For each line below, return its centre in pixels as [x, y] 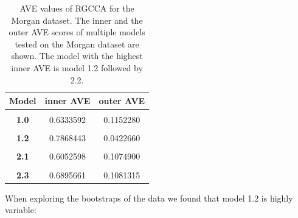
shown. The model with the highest [77, 56]
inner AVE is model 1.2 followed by [77, 67]
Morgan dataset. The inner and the [77, 20]
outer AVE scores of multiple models [77, 32]
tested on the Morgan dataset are [77, 44]
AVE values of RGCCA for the [77, 8]
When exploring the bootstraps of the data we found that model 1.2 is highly [149, 198]
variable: [21, 210]
